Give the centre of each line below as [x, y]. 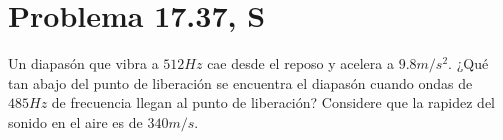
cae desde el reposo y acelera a [300, 63]
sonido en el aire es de [75, 121]
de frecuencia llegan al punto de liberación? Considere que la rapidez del [273, 102]
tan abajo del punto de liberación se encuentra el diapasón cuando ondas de [240, 82]
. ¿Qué [468, 63]
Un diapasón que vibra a [83, 63]
